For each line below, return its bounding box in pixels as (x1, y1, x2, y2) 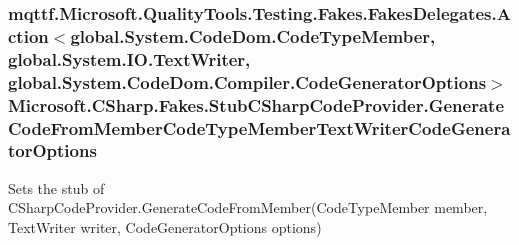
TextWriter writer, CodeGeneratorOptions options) (8, 216, 322, 237)
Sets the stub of (8, 177, 105, 198)
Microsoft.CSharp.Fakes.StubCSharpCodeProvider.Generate (8, 92, 505, 117)
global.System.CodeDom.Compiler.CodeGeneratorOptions (8, 69, 487, 94)
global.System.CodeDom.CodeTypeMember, (70, 23, 436, 48)
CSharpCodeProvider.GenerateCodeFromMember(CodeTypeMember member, (8, 197, 488, 218)
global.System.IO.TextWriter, (8, 46, 251, 71)
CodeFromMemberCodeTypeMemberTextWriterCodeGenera (8, 115, 511, 140)
